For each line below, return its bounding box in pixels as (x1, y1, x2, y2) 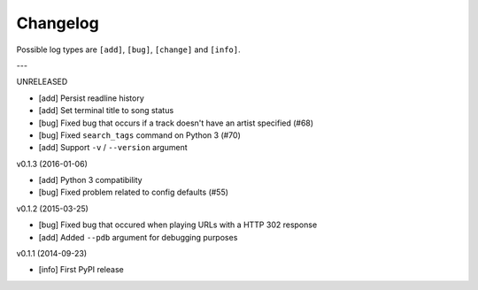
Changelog (16, 13, 99, 33)
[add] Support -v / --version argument (38, 142, 188, 153)
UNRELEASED (16, 76, 68, 88)
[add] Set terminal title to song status (38, 105, 174, 116)
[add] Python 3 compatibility (38, 175, 143, 186)
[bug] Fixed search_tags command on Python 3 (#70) (38, 129, 241, 141)
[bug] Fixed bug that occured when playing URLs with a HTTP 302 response (38, 219, 318, 230)
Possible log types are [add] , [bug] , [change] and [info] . (16, 44, 241, 55)
